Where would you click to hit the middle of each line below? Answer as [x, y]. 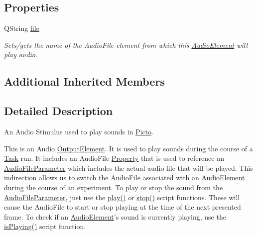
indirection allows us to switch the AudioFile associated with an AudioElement [125, 177]
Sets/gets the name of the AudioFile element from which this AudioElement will [126, 45]
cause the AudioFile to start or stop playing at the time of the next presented [123, 207]
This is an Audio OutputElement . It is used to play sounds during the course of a [128, 148]
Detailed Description [59, 111]
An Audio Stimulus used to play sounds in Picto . [79, 131]
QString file [22, 28]
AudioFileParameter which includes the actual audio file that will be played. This [128, 168]
